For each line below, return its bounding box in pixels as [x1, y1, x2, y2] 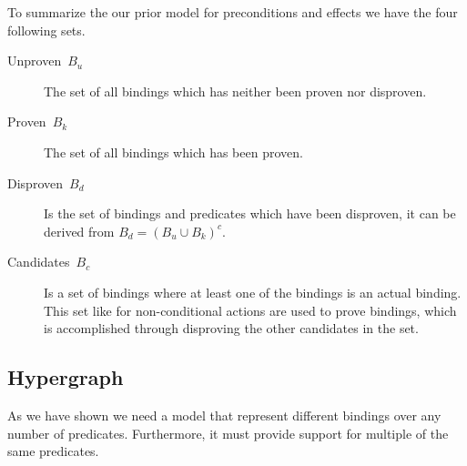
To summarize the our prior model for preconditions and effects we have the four [7, 3, 458, 21]
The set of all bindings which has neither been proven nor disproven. [44, 81, 427, 100]
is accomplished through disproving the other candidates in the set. [44, 319, 419, 338]
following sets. [7, 20, 86, 39]
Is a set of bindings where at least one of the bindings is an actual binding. [44, 282, 462, 301]
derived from [44, 221, 115, 240]
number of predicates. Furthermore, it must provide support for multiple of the [7, 423, 449, 442]
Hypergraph [7, 363, 124, 391]
